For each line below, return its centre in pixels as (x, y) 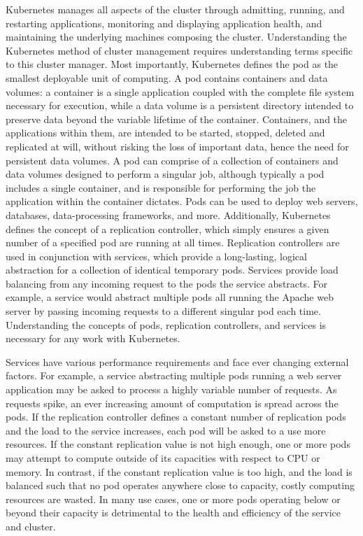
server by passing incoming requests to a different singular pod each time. (163, 311)
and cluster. (31, 526)
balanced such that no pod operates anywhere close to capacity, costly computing (180, 485)
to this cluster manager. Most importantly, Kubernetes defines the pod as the (172, 64)
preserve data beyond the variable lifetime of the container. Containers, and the (177, 119)
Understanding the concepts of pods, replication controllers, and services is (166, 324)
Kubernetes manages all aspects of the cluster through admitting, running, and (175, 9)
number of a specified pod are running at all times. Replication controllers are (173, 242)
